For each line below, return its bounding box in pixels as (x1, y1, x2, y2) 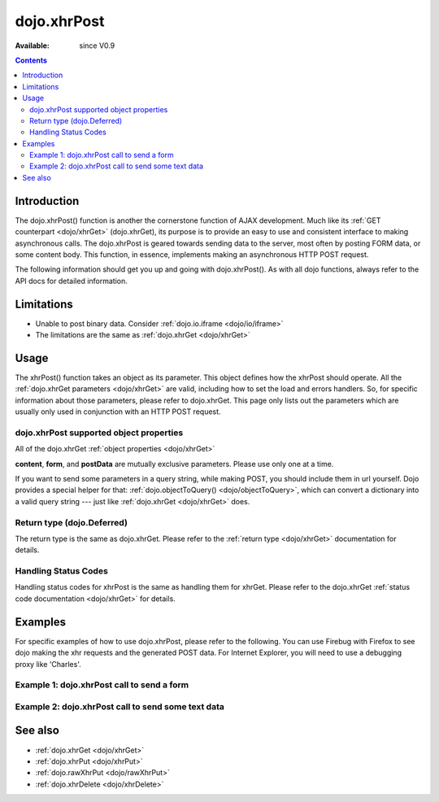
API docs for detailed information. (15, 276, 128, 285)
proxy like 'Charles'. (15, 659, 81, 669)
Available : (15, 41, 50, 50)
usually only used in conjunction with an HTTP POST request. (15, 407, 221, 416)
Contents (15, 55, 48, 65)
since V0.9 (79, 41, 115, 50)
